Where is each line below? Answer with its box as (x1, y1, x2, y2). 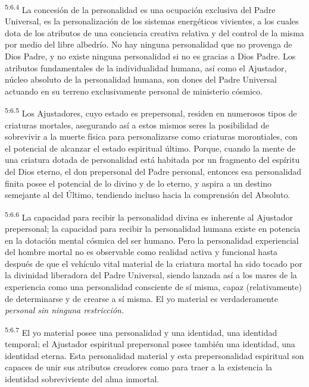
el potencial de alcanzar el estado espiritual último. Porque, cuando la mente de (5, 141, 296, 154)
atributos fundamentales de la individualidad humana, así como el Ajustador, (5, 61, 287, 74)
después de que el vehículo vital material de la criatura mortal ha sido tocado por (5, 257, 302, 269)
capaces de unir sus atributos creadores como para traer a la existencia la (5, 361, 273, 373)
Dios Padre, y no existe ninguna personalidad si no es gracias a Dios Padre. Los (5, 50, 296, 62)
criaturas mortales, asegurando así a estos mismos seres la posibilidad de (5, 118, 269, 131)
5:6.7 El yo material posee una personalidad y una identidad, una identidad (5, 324, 277, 338)
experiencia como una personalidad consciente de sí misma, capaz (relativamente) (5, 281, 302, 293)
